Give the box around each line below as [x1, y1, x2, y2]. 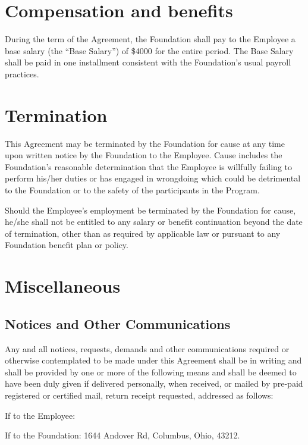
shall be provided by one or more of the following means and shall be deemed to [5, 365, 297, 378]
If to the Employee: [5, 409, 76, 421]
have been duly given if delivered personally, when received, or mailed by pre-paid [5, 377, 303, 390]
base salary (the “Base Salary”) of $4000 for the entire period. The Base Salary [5, 44, 294, 57]
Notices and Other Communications [5, 314, 231, 333]
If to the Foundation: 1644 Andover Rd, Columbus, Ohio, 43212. [5, 429, 240, 441]
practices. [5, 67, 39, 80]
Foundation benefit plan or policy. [5, 239, 128, 251]
